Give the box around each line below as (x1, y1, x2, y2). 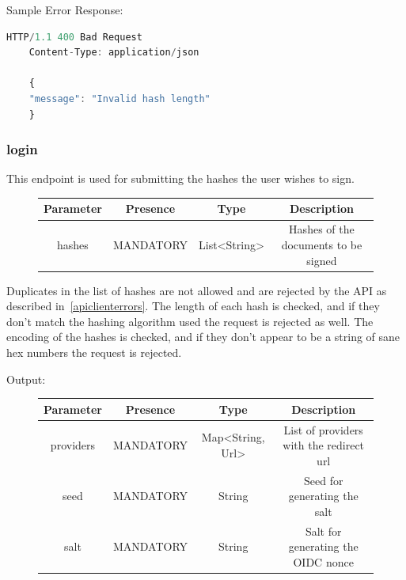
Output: (6, 370, 46, 387)
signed (306, 252, 337, 268)
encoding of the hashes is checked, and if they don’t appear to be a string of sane (6, 328, 400, 345)
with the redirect (283, 437, 365, 453)
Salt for (305, 522, 342, 539)
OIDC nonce (293, 553, 354, 570)
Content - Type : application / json (28, 47, 199, 59)
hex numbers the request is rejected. (6, 343, 182, 360)
